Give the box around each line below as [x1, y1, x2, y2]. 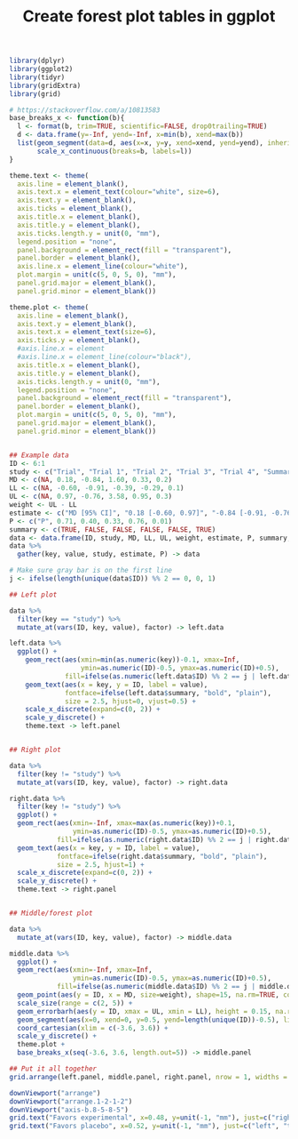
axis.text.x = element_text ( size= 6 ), [17, 327, 157, 337]
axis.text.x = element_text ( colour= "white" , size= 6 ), [17, 188, 220, 197]
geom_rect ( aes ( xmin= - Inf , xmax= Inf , [17, 966, 153, 975]
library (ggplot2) [9, 65, 74, 74]
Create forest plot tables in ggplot [22, 6, 276, 27]
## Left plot [9, 590, 58, 599]
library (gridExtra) [9, 81, 82, 90]
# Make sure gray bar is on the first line [9, 566, 173, 575]
